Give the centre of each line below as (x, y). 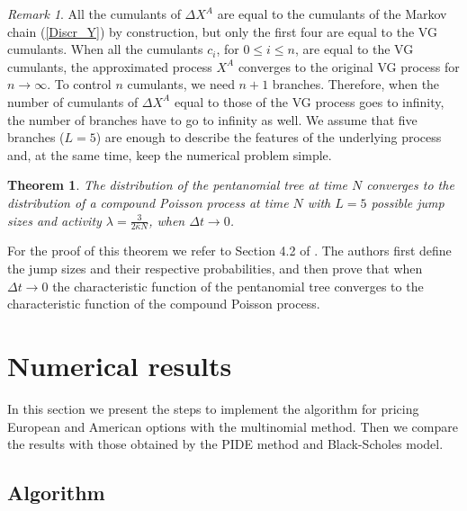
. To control (79, 84)
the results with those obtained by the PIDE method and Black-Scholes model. (225, 444)
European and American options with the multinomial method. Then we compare (233, 426)
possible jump (408, 202)
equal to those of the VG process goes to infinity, (309, 101)
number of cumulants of (73, 101)
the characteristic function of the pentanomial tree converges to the (238, 286)
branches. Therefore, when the (356, 84)
